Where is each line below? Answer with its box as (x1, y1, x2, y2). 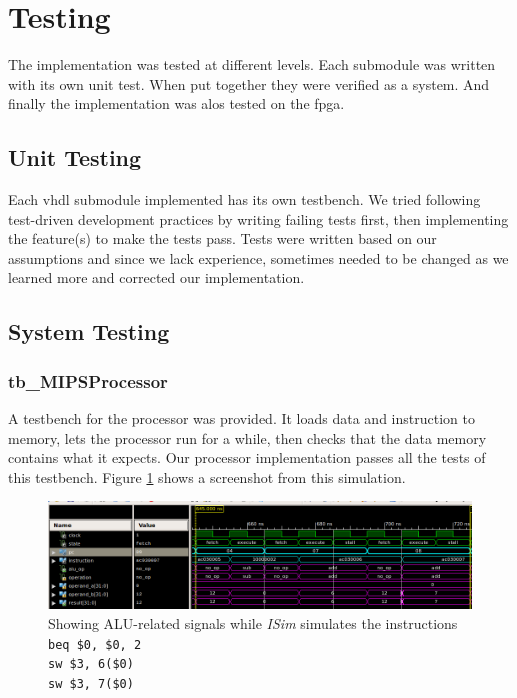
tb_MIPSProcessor (8, 368, 168, 393)
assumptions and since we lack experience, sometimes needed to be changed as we (8, 247, 509, 268)
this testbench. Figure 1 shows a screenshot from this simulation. (8, 466, 406, 487)
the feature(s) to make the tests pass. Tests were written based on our (8, 228, 437, 249)
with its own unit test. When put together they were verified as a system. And (8, 73, 490, 94)
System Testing (8, 316, 170, 347)
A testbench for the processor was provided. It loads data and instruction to (8, 408, 475, 429)
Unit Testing (8, 142, 142, 173)
